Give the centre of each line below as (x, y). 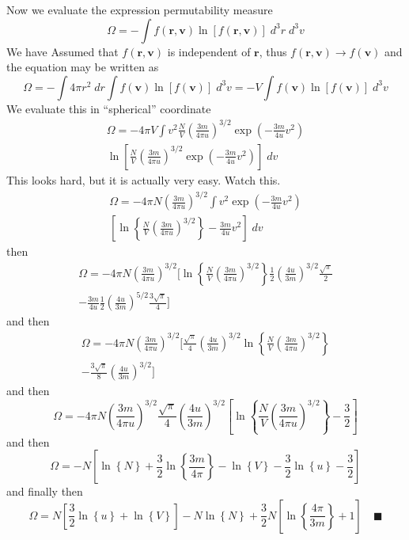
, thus (273, 51)
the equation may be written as (83, 67)
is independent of (209, 51)
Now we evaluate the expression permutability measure (140, 10)
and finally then (45, 491)
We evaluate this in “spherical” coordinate (109, 108)
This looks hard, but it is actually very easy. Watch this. (144, 179)
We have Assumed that (62, 51)
